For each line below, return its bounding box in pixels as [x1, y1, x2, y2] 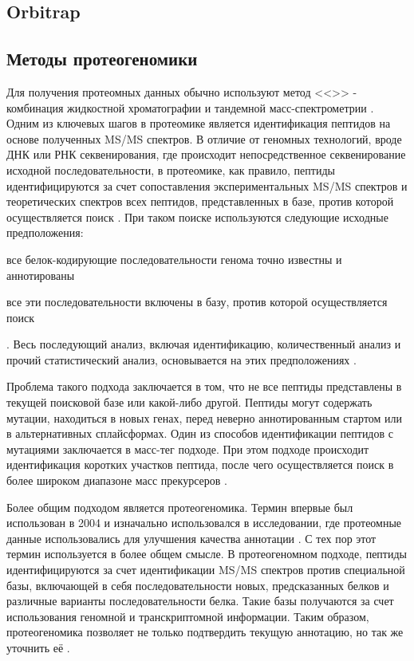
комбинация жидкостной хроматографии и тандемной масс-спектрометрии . [6, 99, 374, 116]
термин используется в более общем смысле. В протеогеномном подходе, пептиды [6, 545, 408, 562]
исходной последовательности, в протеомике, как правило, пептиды [6, 161, 335, 178]
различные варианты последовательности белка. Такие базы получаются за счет [6, 592, 394, 609]
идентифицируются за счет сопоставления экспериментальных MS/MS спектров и [6, 177, 408, 194]
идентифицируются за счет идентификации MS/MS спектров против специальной [6, 561, 405, 578]
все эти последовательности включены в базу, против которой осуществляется [6, 293, 388, 310]
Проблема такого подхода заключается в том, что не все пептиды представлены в [6, 378, 402, 395]
